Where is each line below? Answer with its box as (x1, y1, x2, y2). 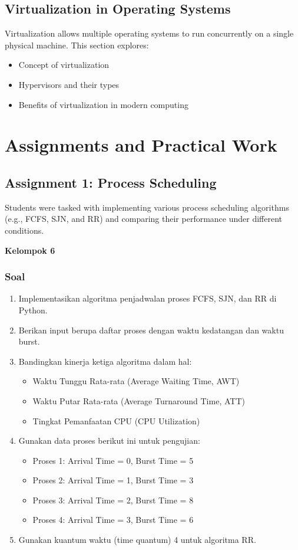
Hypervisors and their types (18, 78, 120, 90)
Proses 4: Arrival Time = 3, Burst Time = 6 (32, 513, 194, 526)
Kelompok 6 (5, 244, 55, 256)
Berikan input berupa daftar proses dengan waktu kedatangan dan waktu (18, 323, 284, 336)
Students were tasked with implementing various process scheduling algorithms (5, 201, 289, 213)
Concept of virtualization (18, 58, 110, 71)
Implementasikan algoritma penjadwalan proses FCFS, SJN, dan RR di (18, 292, 277, 305)
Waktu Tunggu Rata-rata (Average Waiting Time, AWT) (32, 375, 240, 387)
